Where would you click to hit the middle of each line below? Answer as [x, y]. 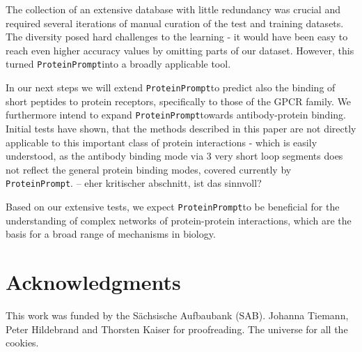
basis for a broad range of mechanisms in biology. [111, 234]
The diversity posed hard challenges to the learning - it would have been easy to [177, 37]
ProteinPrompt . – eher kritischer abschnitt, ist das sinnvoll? [134, 183]
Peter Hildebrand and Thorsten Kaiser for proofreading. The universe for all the [177, 329]
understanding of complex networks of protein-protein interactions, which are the [179, 220]
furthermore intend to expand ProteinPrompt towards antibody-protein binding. [176, 115]
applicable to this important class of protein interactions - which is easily [162, 142]
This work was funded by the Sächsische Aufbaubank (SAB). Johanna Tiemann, [177, 315]
